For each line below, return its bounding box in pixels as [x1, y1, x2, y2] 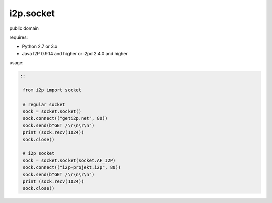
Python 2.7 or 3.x [22, 43, 58, 50]
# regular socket [23, 101, 65, 107]
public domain [9, 25, 39, 31]
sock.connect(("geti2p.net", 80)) [23, 116, 108, 121]
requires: [9, 34, 28, 40]
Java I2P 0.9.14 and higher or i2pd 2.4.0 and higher [22, 50, 128, 56]
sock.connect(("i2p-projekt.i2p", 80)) [23, 165, 121, 170]
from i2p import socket [23, 87, 82, 93]
